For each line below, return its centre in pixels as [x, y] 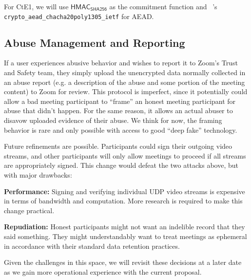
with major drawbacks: [38, 174]
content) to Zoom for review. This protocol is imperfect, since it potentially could [126, 91]
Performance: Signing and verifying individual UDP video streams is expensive [125, 191]
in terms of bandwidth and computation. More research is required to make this [123, 201]
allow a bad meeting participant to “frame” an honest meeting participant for [120, 101]
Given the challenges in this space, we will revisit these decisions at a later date [123, 262]
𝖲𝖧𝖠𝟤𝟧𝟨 [99, 10]
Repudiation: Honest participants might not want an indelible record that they [125, 227]
